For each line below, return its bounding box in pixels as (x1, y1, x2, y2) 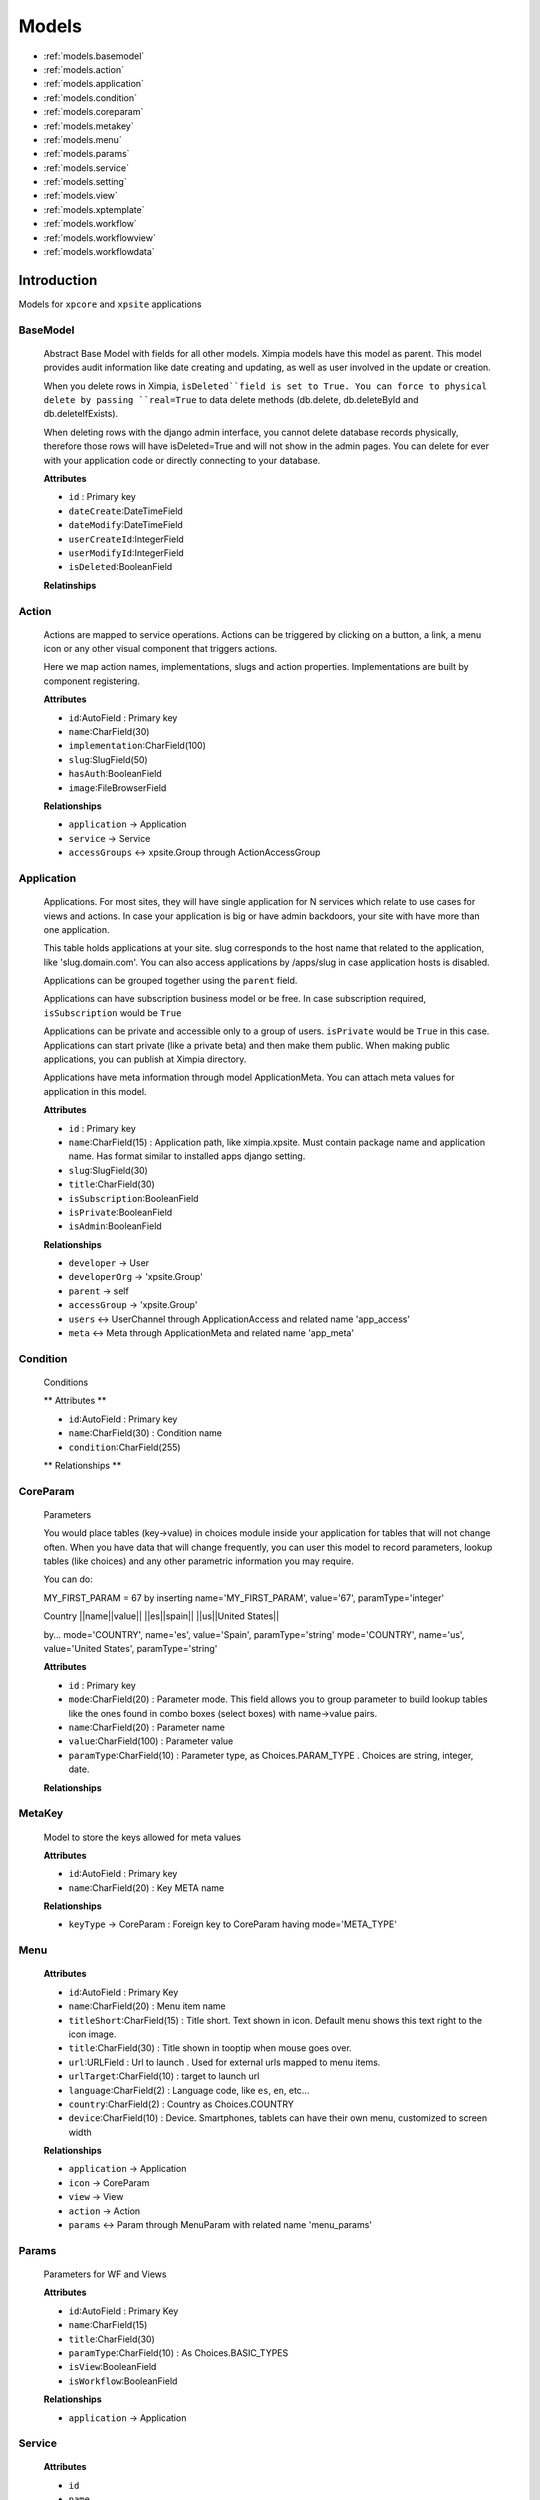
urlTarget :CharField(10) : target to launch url (68, 2070, 260, 2082)
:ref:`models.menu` (43, 133, 122, 145)
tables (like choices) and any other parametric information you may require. (43, 1555, 355, 1567)
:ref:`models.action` (43, 63, 125, 75)
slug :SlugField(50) (68, 753, 149, 765)
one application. (43, 923, 110, 935)
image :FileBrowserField (68, 781, 167, 794)
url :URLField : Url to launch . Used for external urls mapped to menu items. (68, 2056, 381, 2068)
